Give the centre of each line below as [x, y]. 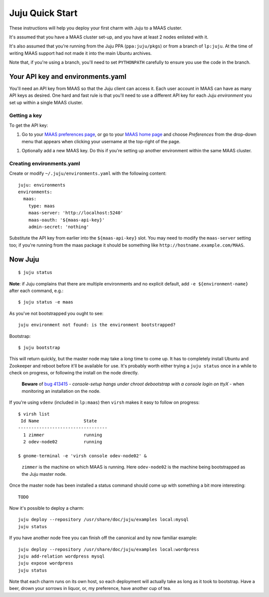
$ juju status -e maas [46, 302]
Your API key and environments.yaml [68, 77]
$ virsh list [34, 414]
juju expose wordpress [46, 563]
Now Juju [24, 259]
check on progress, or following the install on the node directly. [74, 373]
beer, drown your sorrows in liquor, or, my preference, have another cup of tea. [90, 589]
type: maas [42, 206]
